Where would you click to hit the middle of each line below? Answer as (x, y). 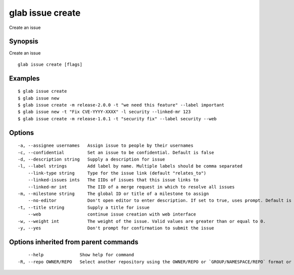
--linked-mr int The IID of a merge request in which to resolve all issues (131, 187)
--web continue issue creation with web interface (112, 214)
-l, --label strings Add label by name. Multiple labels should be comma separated (130, 166)
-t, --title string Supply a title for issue (84, 207)
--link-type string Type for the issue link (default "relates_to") (117, 173)
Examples (24, 78)
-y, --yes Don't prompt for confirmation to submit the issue (116, 228)
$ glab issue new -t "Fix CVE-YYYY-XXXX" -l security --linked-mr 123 (104, 112)
